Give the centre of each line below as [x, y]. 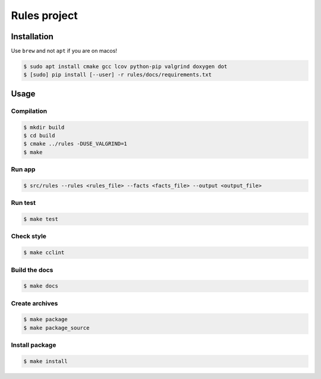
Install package [34, 345]
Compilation [29, 111]
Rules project [44, 15]
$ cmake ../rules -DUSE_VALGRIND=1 [75, 144]
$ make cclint [44, 253]
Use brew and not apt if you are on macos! [64, 51]
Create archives [34, 303]
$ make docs [41, 286]
